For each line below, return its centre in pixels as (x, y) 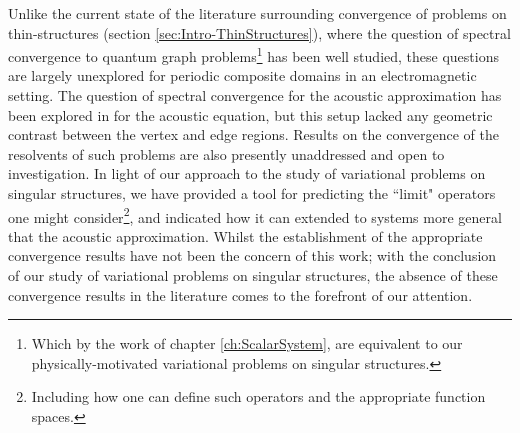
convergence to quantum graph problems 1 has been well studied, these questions (253, 54)
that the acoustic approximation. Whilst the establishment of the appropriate (245, 235)
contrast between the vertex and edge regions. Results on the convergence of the (253, 134)
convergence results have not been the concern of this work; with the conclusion (252, 255)
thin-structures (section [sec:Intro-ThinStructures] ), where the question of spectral (259, 32)
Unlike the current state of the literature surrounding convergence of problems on (257, 13)
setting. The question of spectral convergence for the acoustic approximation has (255, 95)
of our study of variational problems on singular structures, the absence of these (253, 275)
